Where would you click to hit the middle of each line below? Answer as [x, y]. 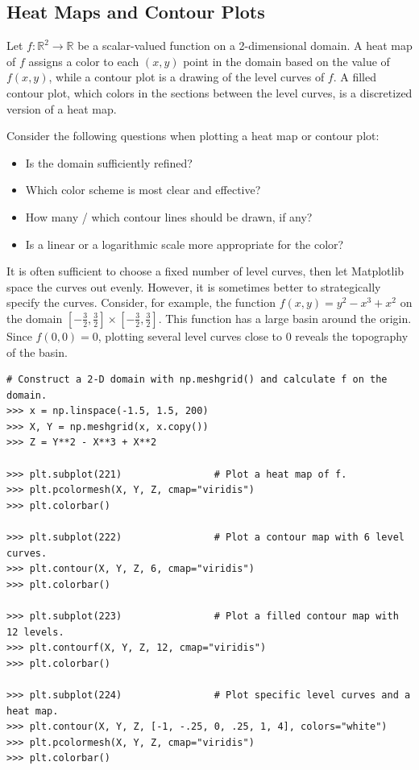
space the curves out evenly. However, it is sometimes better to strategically [194, 286]
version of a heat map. [62, 108]
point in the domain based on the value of [286, 61]
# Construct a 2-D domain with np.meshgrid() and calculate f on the [197, 380]
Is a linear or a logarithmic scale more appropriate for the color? [185, 244]
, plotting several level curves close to [190, 335]
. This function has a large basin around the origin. [285, 318]
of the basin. [37, 352]
